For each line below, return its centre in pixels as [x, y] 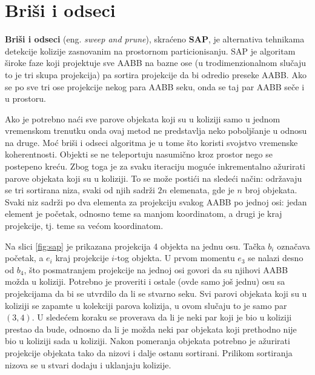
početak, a [24, 258]
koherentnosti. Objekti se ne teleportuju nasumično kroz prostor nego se [139, 154]
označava [293, 246]
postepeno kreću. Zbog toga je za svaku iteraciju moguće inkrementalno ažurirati [155, 166]
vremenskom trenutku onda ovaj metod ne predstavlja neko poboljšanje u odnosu [156, 131]
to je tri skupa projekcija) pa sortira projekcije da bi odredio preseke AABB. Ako [156, 74]
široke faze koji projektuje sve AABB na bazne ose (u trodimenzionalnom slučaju [156, 63]
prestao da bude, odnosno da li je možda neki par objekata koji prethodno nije [151, 329]
